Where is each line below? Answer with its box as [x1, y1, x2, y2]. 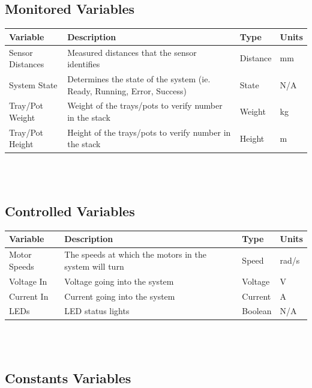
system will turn [64, 259, 124, 272]
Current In [9, 289, 49, 302]
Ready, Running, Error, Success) [67, 84, 187, 97]
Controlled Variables [5, 202, 135, 220]
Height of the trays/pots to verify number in [67, 126, 231, 138]
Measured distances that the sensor [67, 46, 197, 58]
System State [9, 78, 58, 91]
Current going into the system [64, 289, 175, 302]
